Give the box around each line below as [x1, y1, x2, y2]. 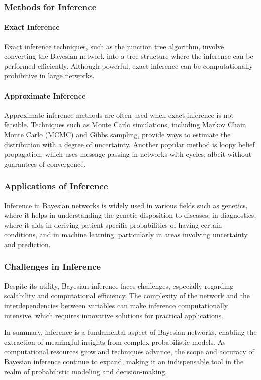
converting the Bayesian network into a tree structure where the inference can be [4, 51, 253, 61]
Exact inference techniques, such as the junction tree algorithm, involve [4, 41, 224, 51]
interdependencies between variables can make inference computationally [4, 300, 228, 310]
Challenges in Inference [4, 260, 101, 273]
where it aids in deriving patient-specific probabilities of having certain [4, 219, 222, 230]
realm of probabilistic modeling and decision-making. [4, 366, 167, 376]
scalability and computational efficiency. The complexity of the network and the [4, 290, 250, 301]
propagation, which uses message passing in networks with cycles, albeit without [4, 149, 252, 159]
